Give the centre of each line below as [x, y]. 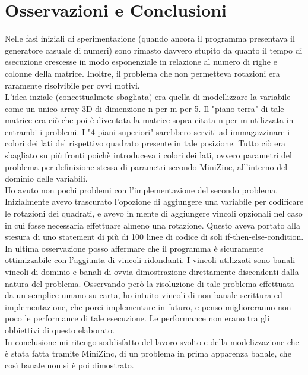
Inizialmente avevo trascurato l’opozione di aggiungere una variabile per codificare [154, 201]
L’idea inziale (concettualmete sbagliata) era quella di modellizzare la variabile [148, 97]
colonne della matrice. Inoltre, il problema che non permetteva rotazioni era [142, 73]
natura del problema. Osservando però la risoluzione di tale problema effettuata [150, 283]
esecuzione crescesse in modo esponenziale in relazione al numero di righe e [141, 62]
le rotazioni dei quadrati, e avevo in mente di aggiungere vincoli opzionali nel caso [154, 213]
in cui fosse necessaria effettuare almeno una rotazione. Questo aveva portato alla [153, 225]
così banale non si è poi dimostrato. [69, 365]
